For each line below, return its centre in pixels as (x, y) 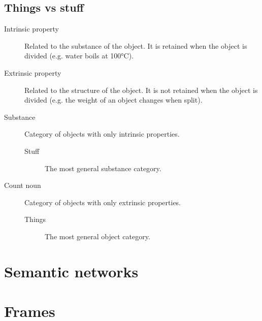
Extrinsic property (33, 72)
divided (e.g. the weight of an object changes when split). (113, 100)
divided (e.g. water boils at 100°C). (79, 56)
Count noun (23, 185)
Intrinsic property (31, 29)
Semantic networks (71, 271)
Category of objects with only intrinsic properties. (102, 134)
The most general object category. (97, 236)
